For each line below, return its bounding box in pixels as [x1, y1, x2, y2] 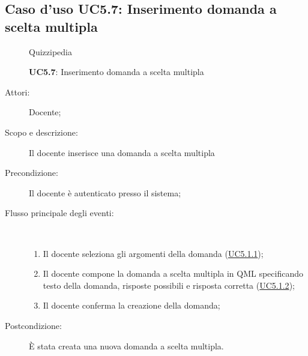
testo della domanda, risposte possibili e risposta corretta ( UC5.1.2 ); [43, 279, 295, 291]
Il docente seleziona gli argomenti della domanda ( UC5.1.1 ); [43, 247, 264, 259]
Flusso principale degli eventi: [5, 207, 114, 219]
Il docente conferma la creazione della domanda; [43, 299, 220, 312]
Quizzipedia [29, 45, 72, 58]
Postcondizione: [5, 319, 62, 331]
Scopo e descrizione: [5, 125, 78, 138]
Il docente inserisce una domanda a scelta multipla [29, 146, 215, 158]
